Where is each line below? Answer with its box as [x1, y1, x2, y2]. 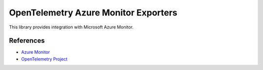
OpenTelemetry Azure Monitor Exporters [9, 7, 178, 18]
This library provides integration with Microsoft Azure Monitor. [9, 24, 134, 30]
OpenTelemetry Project [21, 56, 68, 62]
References [9, 37, 45, 45]
